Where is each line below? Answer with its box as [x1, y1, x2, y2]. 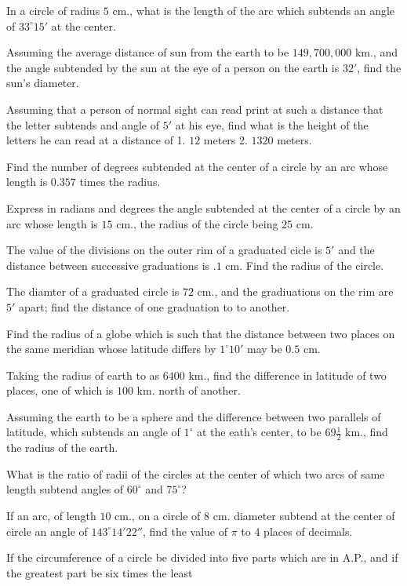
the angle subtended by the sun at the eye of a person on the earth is [6, 59, 340, 75]
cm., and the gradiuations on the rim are [197, 283, 394, 300]
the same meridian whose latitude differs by [6, 340, 216, 357]
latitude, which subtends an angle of [6, 424, 180, 440]
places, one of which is [6, 382, 114, 399]
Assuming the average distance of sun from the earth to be [6, 44, 289, 60]
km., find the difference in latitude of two [188, 366, 387, 383]
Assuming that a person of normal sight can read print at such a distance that [6, 100, 383, 117]
